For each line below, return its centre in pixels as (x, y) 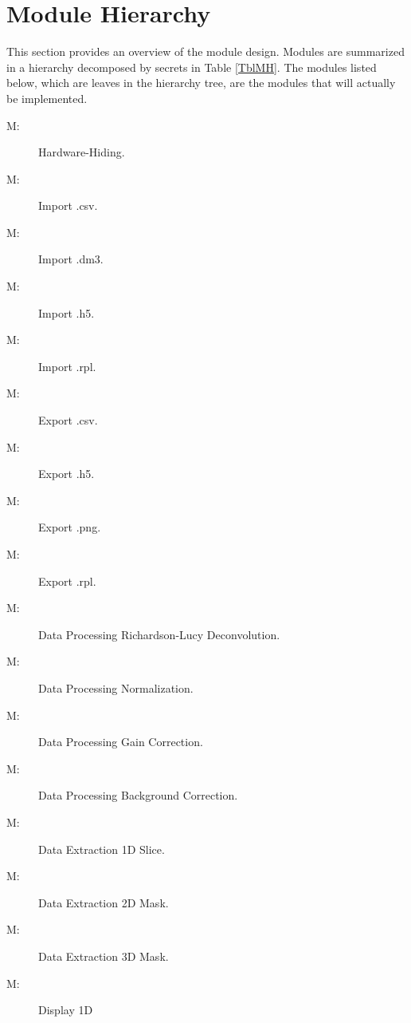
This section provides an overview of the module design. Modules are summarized (205, 51)
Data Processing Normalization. (116, 687)
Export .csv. (68, 420)
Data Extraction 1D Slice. (102, 849)
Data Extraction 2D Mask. (104, 902)
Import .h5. (67, 312)
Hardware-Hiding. (82, 152)
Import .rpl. (67, 366)
